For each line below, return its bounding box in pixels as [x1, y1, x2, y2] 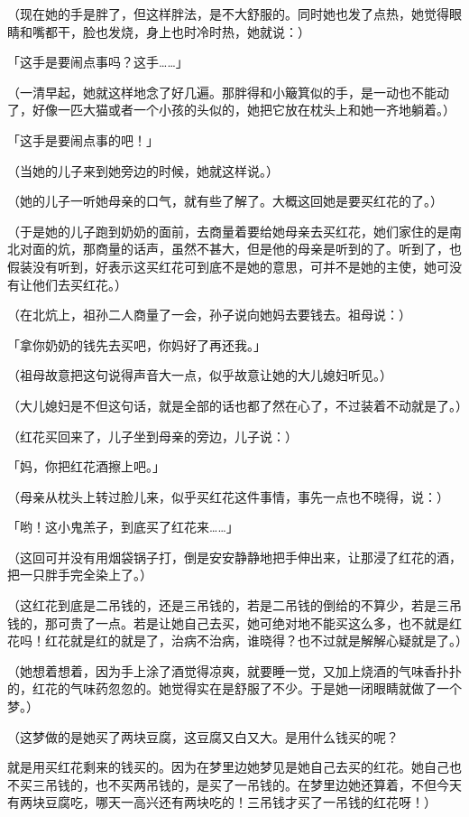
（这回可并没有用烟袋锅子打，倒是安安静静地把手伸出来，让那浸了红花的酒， [7, 547, 462, 566]
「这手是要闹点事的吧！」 [7, 130, 159, 149]
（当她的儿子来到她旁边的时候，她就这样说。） [7, 161, 279, 180]
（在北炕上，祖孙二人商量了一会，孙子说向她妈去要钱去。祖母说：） [7, 305, 411, 324]
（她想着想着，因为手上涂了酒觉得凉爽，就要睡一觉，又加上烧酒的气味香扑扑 [7, 661, 462, 680]
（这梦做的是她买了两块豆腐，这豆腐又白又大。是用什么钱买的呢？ [7, 727, 399, 746]
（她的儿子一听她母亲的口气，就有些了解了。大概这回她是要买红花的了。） [7, 191, 443, 210]
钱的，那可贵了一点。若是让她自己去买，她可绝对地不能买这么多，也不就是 [7, 613, 449, 632]
